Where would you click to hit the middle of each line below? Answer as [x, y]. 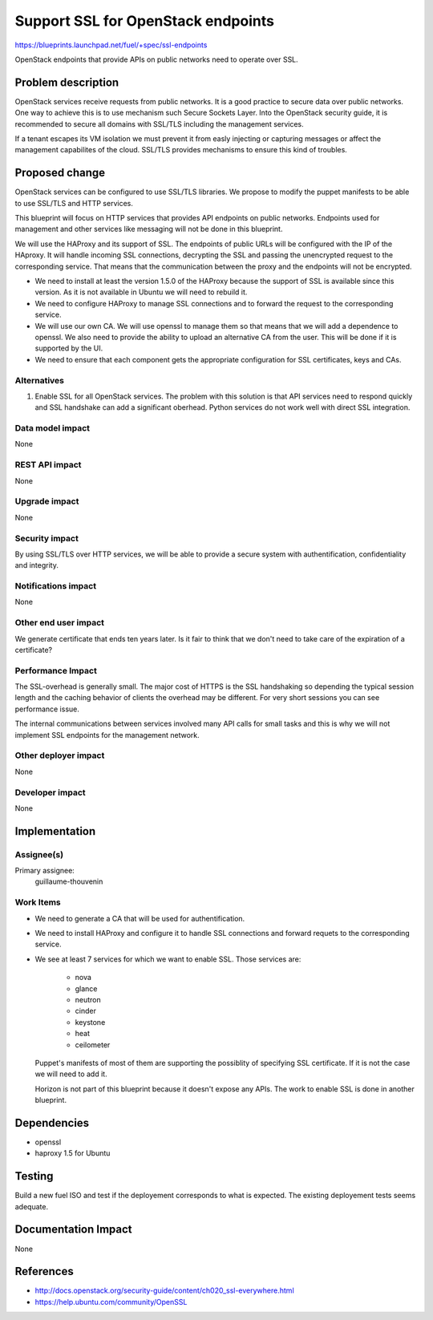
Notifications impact [55, 586]
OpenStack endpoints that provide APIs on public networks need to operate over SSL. [156, 59]
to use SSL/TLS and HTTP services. [74, 203]
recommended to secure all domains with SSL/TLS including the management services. [159, 123]
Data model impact [53, 428]
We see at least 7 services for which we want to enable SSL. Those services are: [168, 959]
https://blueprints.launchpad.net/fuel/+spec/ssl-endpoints [111, 45]
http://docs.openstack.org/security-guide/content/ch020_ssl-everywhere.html [164, 1290]
